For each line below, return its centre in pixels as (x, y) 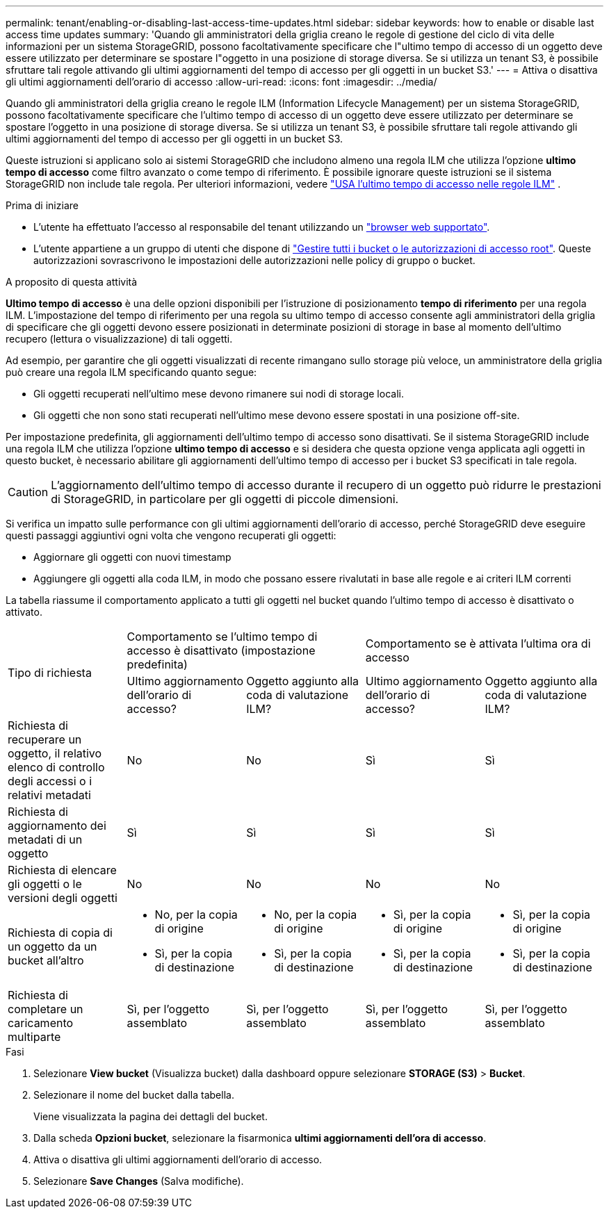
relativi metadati (49, 795)
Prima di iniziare (42, 205)
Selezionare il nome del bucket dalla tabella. (134, 1095)
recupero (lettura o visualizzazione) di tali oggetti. (119, 339)
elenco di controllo (56, 767)
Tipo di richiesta (50, 673)
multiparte (34, 1037)
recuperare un (45, 739)
